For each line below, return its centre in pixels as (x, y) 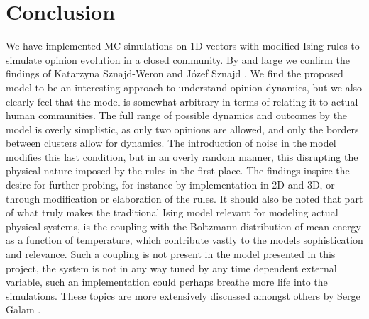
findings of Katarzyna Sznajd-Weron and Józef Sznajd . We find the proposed (175, 73)
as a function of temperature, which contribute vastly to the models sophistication (184, 240)
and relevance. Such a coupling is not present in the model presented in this (171, 254)
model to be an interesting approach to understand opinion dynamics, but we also (184, 87)
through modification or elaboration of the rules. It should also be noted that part (184, 198)
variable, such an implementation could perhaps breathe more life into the (167, 282)
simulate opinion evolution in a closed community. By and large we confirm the (178, 59)
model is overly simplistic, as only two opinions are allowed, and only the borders (182, 129)
